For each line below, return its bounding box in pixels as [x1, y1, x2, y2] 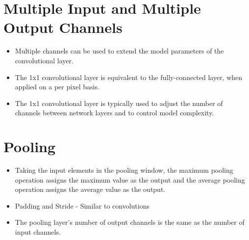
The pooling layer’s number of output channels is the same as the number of [15, 217, 245, 227]
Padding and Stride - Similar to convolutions [15, 200, 149, 211]
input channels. [15, 226, 61, 237]
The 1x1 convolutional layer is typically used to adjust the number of [15, 98, 223, 108]
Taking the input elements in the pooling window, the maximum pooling [15, 165, 233, 175]
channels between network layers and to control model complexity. [15, 107, 214, 118]
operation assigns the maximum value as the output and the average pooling [15, 174, 245, 185]
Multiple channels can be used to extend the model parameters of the [15, 46, 224, 56]
